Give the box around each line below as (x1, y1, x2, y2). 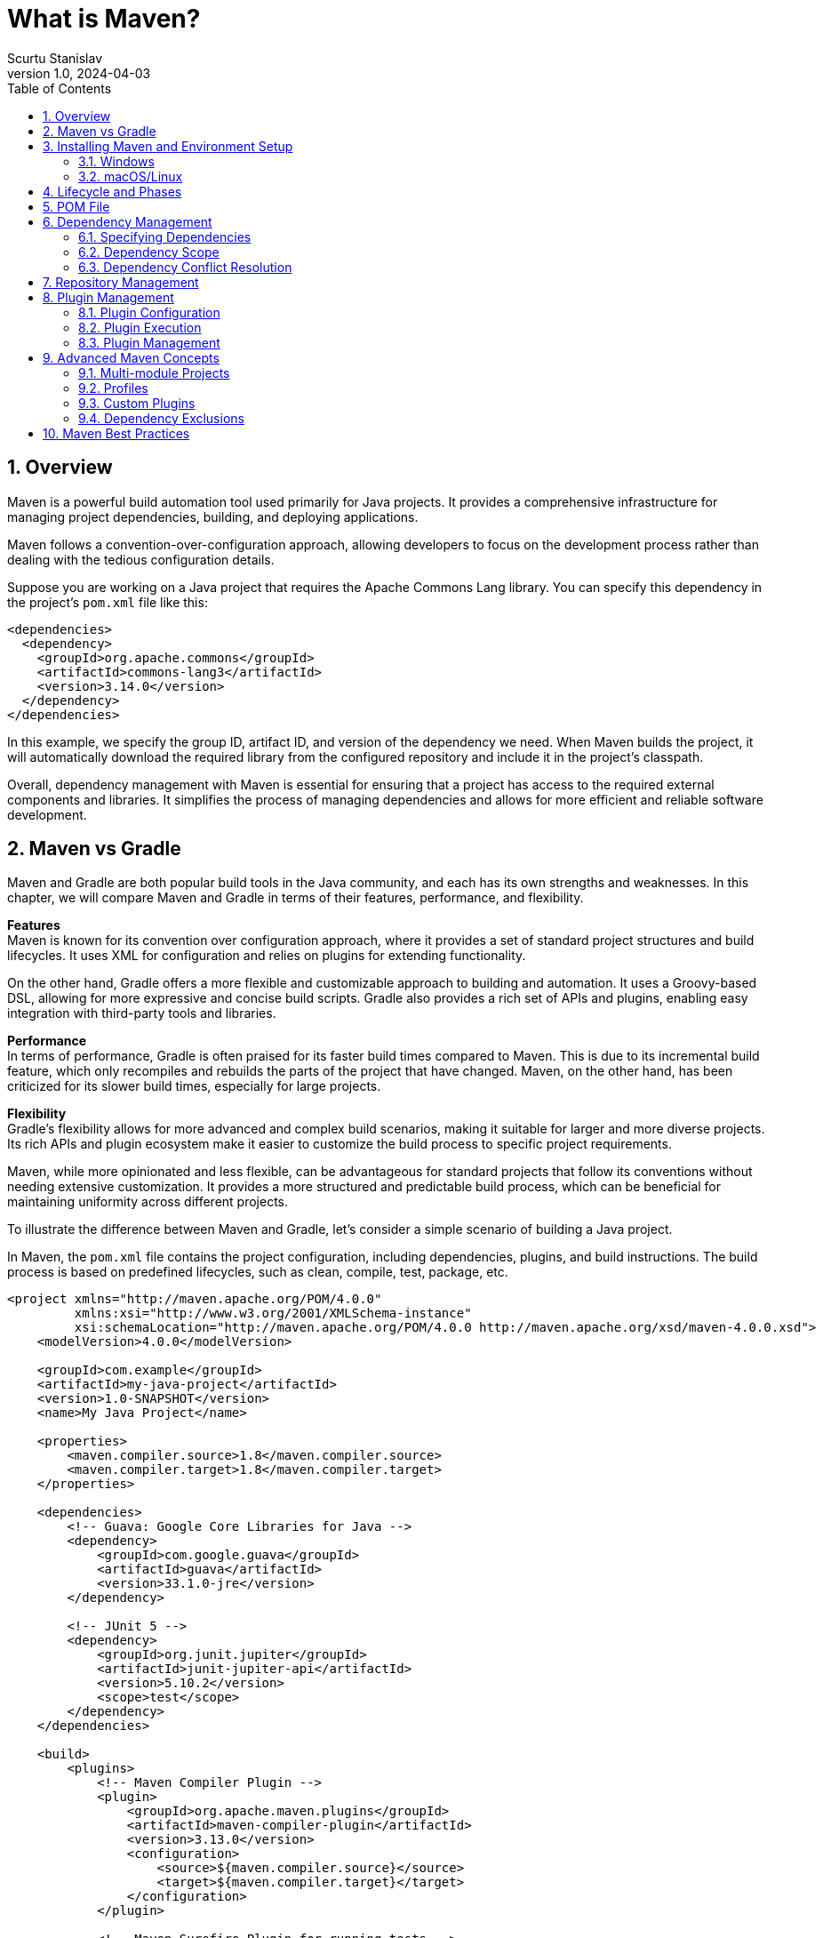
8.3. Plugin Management (78, 334, 220, 350)
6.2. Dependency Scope (78, 244, 220, 260)
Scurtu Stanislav (7, 50, 103, 66)
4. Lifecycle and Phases (43, 183, 182, 199)
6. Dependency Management (43, 213, 212, 229)
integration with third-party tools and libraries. (7, 1005, 276, 1021)
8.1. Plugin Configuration (78, 304, 220, 320)
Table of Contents (7, 80, 112, 96)
